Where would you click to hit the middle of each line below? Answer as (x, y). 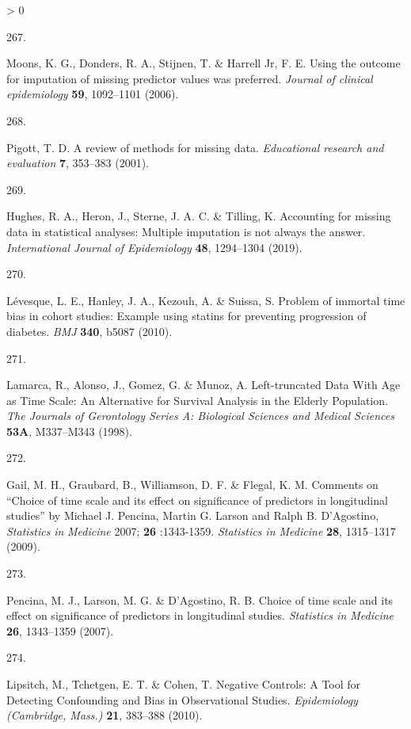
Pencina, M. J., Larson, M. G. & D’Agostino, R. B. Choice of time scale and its (200, 599)
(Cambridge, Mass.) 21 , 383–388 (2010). (105, 715)
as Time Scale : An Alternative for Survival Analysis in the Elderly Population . (197, 400)
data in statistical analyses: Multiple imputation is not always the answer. (186, 231)
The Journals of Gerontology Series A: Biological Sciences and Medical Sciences (200, 416)
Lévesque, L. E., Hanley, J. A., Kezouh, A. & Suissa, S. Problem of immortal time (206, 300)
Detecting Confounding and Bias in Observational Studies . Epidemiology (182, 699)
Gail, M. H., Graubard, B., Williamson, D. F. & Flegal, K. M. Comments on (192, 485)
